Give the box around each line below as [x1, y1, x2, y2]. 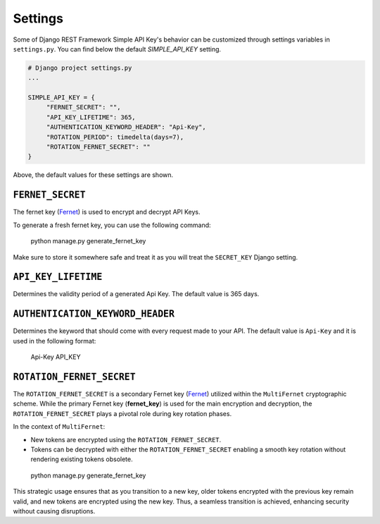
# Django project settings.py [27, 63, 132, 72]
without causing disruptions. [13, 506, 96, 515]
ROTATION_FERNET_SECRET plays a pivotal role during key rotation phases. [13, 409, 232, 418]
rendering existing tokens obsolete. [30, 455, 133, 463]
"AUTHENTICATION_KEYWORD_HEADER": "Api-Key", [46, 123, 207, 131]
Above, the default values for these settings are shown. [13, 171, 174, 179]
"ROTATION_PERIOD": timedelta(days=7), [46, 133, 184, 141]
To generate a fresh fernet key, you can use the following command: [13, 221, 211, 229]
